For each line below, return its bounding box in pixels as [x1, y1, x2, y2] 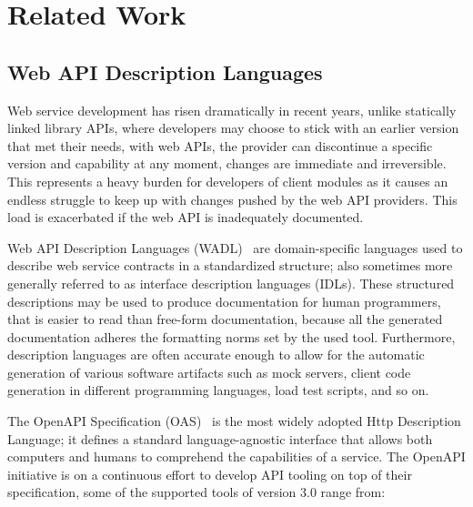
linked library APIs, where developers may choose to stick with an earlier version [7, 118, 459, 137]
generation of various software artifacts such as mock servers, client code [7, 362, 411, 381]
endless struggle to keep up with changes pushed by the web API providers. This [7, 189, 458, 208]
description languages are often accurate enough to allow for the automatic [7, 345, 425, 364]
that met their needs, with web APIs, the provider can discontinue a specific [7, 136, 433, 155]
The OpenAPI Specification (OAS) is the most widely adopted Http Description [7, 411, 461, 431]
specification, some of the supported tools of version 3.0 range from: [7, 482, 386, 502]
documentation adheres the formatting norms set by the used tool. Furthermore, [7, 327, 456, 346]
